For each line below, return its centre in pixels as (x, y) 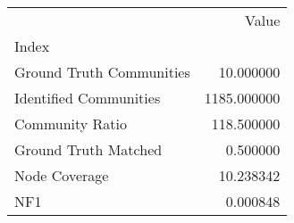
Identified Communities (88, 98)
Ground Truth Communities (102, 72)
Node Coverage (62, 175)
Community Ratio (71, 124)
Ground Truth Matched (88, 149)
